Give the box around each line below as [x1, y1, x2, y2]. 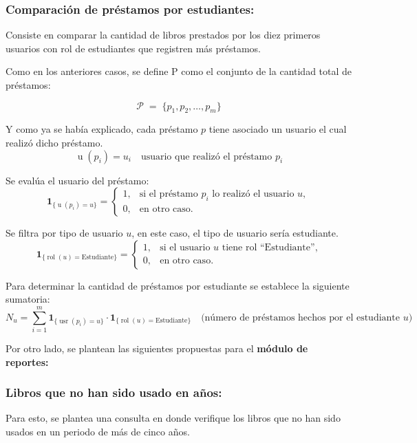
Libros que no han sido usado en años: [6, 384, 222, 401]
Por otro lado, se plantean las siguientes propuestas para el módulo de [6, 341, 308, 356]
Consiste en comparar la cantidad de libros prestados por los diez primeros [6, 28, 321, 42]
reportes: [6, 354, 49, 369]
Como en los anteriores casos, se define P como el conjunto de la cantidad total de [6, 64, 352, 78]
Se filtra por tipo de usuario [6, 226, 123, 240]
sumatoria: [6, 292, 50, 306]
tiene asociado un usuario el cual [208, 122, 347, 136]
